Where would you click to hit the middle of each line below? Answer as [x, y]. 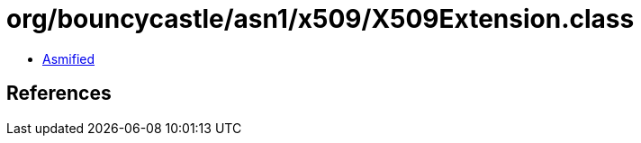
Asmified [69, 58]
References [59, 94]
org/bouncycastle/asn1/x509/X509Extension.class [320, 19]
